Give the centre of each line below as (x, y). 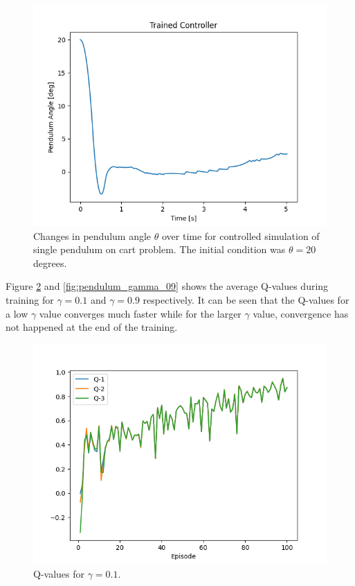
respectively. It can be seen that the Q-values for (246, 299)
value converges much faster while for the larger (140, 313)
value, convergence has (301, 313)
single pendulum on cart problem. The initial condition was (160, 249)
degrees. (50, 262)
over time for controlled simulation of (240, 235)
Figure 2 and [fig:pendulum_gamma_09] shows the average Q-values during (167, 286)
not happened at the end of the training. (92, 327)
